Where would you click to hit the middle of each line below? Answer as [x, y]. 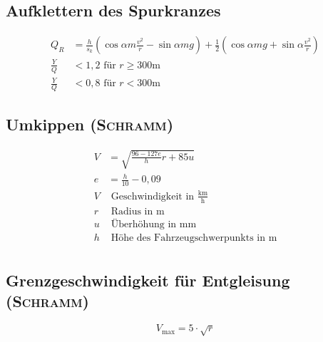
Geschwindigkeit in [153, 196]
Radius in [132, 211]
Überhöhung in [144, 224]
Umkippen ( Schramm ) [90, 124]
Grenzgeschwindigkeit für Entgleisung [148, 280]
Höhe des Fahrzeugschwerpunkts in [188, 238]
